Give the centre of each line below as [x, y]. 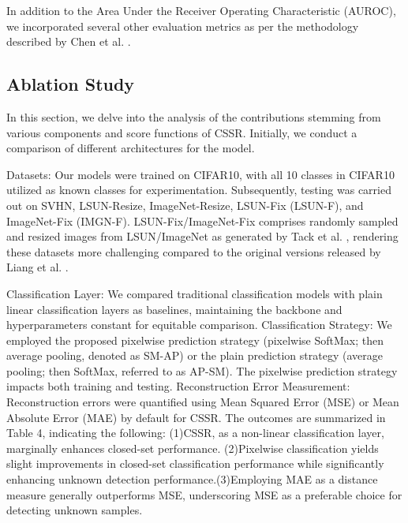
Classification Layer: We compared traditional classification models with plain [195, 293]
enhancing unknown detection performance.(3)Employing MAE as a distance [192, 479]
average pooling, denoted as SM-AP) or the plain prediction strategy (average [195, 355]
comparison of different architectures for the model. [131, 148]
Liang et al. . [37, 267]
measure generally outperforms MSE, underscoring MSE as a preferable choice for [204, 494]
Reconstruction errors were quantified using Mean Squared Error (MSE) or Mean [203, 402]
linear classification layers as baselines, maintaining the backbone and [174, 309]
